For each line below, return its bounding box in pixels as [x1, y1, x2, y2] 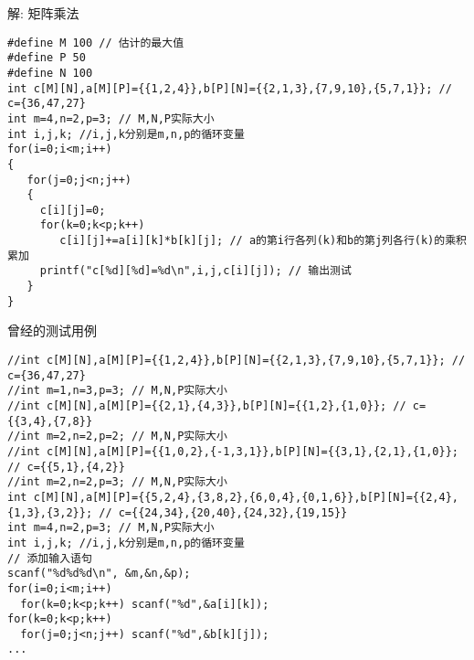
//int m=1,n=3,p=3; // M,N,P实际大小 [7, 384, 227, 398]
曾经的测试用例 [7, 321, 97, 340]
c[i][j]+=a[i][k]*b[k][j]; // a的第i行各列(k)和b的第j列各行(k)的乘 [59, 234, 457, 248]
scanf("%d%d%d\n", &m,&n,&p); [7, 567, 191, 580]
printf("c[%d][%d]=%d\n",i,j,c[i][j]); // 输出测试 [39, 264, 352, 278]
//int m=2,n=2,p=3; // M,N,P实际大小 [7, 475, 227, 489]
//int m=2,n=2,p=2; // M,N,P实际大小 [7, 430, 227, 443]
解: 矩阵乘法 [7, 4, 79, 22]
